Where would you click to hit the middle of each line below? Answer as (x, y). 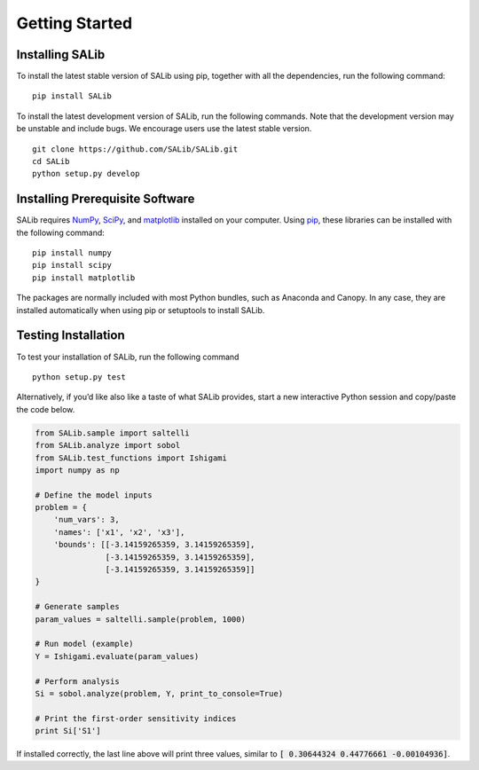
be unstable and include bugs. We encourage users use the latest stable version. (164, 129)
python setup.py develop (86, 174)
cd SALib (51, 161)
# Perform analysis (77, 681)
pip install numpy (72, 253)
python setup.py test (79, 377)
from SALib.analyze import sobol (108, 445)
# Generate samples (77, 607)
